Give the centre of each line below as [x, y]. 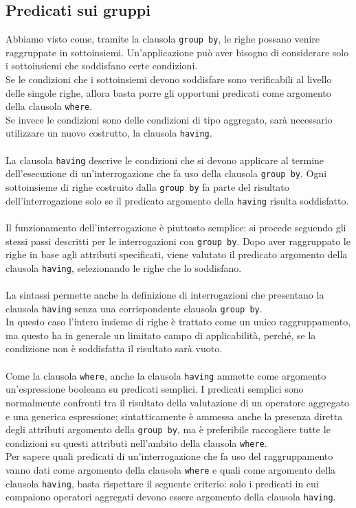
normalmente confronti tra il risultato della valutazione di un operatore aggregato [178, 402]
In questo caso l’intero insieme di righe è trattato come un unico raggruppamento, [178, 322]
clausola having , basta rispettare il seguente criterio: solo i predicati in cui [162, 483]
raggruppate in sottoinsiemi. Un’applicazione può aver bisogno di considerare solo [177, 52]
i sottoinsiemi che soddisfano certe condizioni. [102, 66]
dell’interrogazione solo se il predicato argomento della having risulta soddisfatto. [177, 200]
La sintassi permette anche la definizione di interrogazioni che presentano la [165, 295]
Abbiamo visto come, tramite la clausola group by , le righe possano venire [163, 39]
